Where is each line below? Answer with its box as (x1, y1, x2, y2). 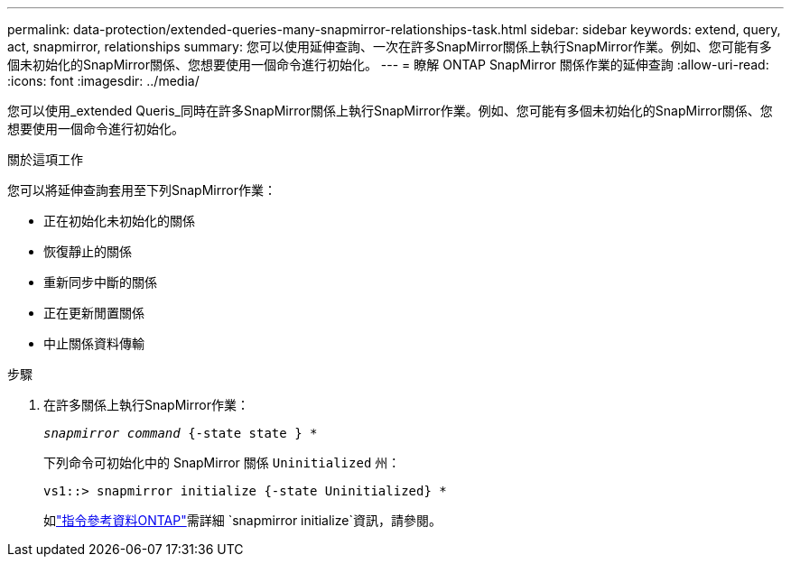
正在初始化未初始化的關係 (43, 213, 195, 228)
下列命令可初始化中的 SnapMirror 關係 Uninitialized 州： (43, 455, 401, 470)
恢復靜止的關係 (43, 244, 132, 259)
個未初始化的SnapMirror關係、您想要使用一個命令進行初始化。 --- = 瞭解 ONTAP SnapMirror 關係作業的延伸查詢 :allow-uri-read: (7, 57, 769, 72)
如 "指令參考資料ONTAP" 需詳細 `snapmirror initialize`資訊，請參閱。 (43, 513, 442, 528)
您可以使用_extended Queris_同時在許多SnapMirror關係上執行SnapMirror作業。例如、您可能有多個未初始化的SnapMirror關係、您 (7, 103, 773, 118)
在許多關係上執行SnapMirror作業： (43, 397, 249, 412)
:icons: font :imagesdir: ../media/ (7, 73, 200, 88)
